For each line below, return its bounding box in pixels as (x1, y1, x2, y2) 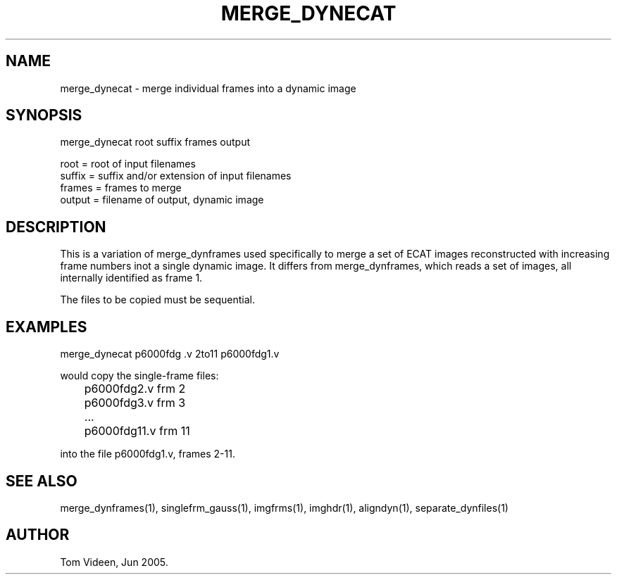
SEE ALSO (6, 472, 77, 490)
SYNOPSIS (6, 106, 82, 125)
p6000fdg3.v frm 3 (84, 396, 186, 410)
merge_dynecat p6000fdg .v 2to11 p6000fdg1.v (60, 348, 280, 360)
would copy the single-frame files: (60, 370, 219, 382)
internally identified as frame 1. (60, 272, 203, 284)
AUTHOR (6, 526, 70, 544)
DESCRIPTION (6, 217, 106, 236)
